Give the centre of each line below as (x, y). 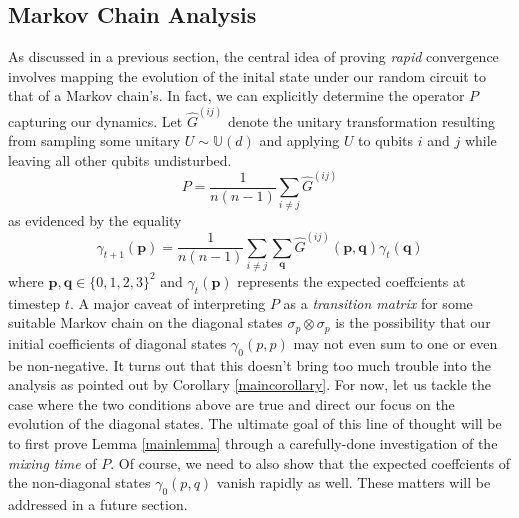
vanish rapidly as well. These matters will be (353, 482)
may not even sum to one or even (395, 342)
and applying (299, 140)
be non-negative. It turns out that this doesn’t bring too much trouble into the (249, 364)
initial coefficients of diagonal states (117, 342)
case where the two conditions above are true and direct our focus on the (231, 403)
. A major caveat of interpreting (167, 302)
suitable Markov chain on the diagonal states (145, 322)
